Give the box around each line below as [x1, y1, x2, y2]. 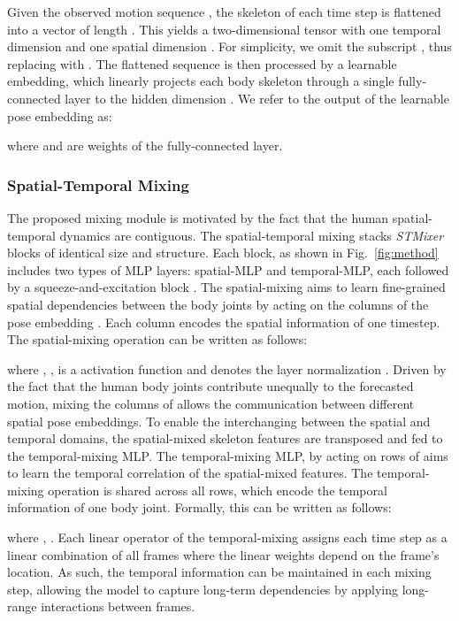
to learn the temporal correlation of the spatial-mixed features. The [7, 464, 373, 482]
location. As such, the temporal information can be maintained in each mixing [7, 563, 432, 581]
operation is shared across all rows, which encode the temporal [48, 480, 387, 499]
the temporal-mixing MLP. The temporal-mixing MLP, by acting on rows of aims [7, 446, 448, 464]
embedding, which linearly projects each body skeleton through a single [7, 72, 394, 90]
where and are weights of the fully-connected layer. [7, 136, 283, 155]
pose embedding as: [7, 106, 112, 125]
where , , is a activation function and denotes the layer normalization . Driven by [7, 359, 447, 378]
